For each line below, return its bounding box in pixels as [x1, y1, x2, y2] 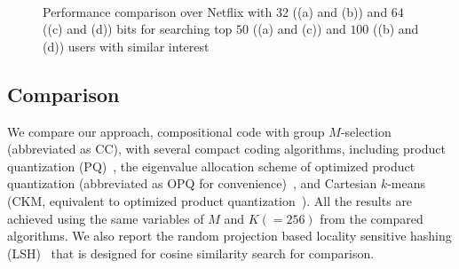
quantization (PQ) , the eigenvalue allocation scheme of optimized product [7, 156, 415, 175]
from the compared [320, 209, 423, 227]
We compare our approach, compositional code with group [7, 122, 325, 140]
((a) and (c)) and [252, 20, 346, 38]
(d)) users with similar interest [43, 36, 210, 55]
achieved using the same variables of [7, 209, 204, 227]
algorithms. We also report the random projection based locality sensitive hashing [7, 226, 452, 245]
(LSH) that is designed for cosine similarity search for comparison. [7, 243, 375, 262]
